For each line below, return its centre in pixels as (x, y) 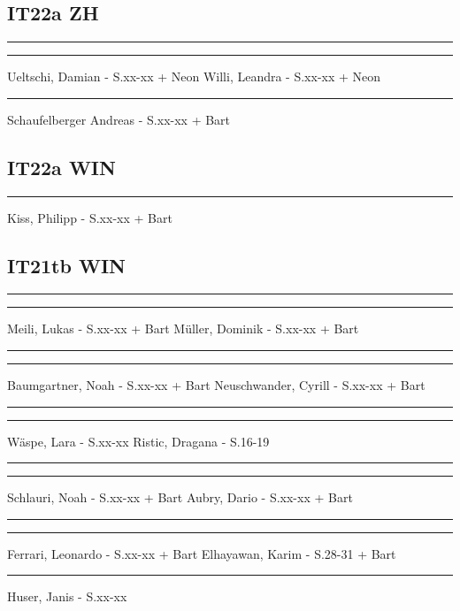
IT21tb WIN (66, 265)
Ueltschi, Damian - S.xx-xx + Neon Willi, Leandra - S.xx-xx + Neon (194, 76)
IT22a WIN (61, 167)
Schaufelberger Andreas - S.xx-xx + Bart (119, 119)
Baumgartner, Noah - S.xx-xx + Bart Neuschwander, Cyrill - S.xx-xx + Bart (216, 384)
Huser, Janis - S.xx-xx (67, 596)
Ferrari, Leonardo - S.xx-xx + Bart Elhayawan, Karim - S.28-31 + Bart (202, 553)
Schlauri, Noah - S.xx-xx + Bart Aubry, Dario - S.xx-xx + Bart (180, 497)
